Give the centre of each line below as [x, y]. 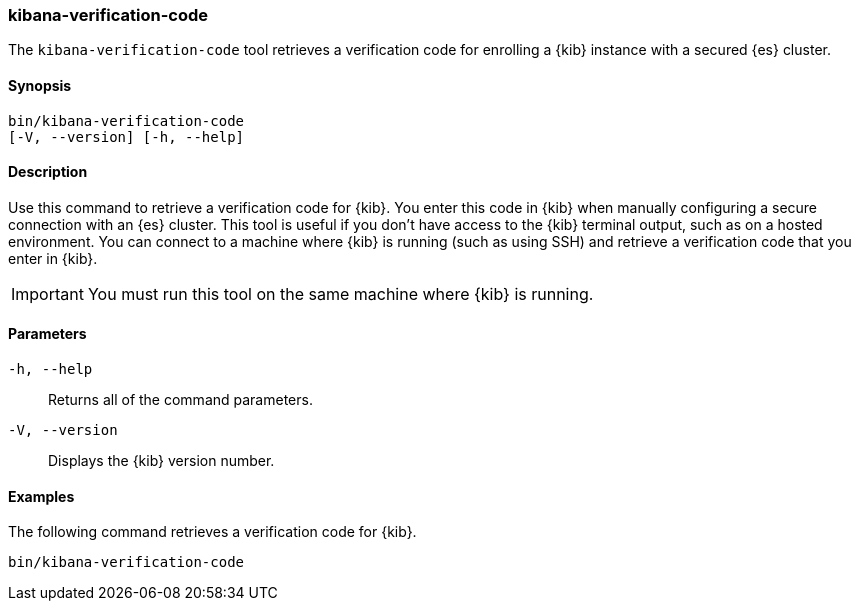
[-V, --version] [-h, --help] [126, 136]
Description [48, 172]
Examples [41, 496]
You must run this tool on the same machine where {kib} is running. [340, 293]
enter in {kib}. [53, 258]
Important [47, 293]
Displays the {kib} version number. [161, 461]
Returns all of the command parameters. [180, 400]
